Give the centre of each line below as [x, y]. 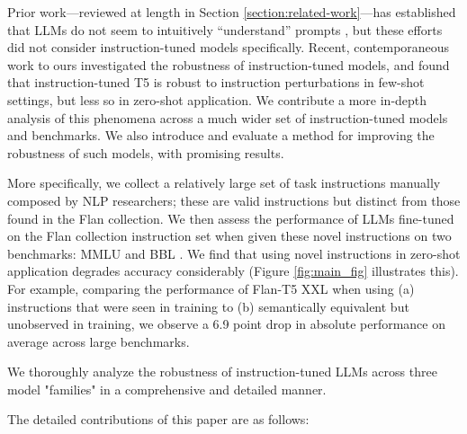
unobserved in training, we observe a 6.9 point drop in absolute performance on [227, 324]
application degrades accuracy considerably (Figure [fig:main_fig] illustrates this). [233, 271]
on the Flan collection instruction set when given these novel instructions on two [229, 236]
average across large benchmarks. [99, 341]
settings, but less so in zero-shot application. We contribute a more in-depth [217, 99]
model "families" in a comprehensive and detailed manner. [167, 389]
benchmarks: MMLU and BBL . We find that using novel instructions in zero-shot [234, 253]
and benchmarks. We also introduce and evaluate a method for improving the [221, 135]
